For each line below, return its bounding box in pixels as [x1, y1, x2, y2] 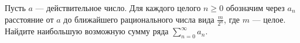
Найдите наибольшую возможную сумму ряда [5, 25, 169, 37]
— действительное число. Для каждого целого [35, 2, 201, 13]
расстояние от [5, 13, 54, 25]
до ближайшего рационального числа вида [63, 13, 214, 25]
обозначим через [226, 2, 285, 13]
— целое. [252, 13, 286, 25]
